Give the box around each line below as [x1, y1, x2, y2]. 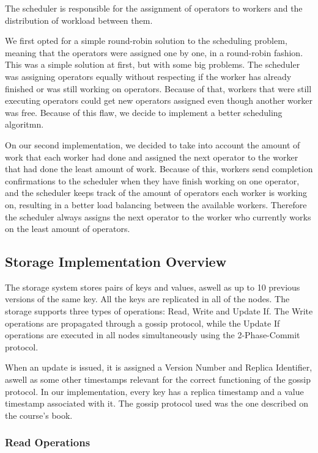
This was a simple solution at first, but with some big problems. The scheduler [5, 58, 300, 71]
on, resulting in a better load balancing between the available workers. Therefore [5, 198, 307, 211]
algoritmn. [5, 118, 44, 131]
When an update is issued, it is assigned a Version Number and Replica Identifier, [5, 361, 312, 374]
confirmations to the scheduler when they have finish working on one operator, [5, 174, 300, 187]
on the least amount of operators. [5, 222, 130, 235]
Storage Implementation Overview [5, 252, 227, 271]
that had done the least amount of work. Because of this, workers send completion [5, 162, 313, 175]
